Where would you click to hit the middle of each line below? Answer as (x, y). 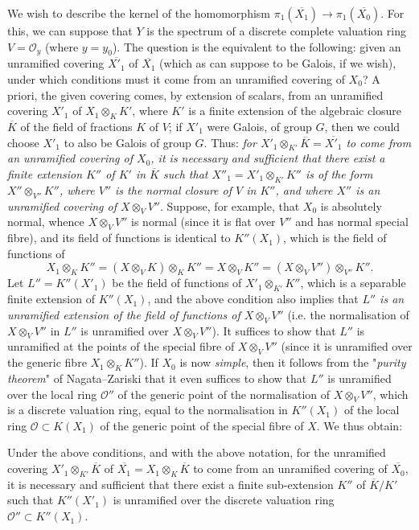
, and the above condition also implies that (253, 299)
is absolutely (351, 205)
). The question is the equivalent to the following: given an (257, 46)
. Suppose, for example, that (230, 205)
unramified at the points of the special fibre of (121, 346)
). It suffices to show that (274, 330)
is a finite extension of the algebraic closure (295, 111)
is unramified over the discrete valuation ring (224, 500)
